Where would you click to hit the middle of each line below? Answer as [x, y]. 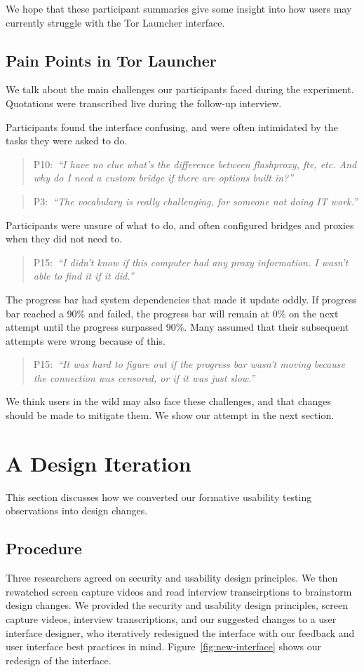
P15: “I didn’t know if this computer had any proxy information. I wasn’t [191, 262]
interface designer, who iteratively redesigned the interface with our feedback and [180, 632]
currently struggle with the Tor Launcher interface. [115, 22]
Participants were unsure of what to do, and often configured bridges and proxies [180, 225]
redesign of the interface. [59, 660]
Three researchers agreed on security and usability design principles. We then [172, 578]
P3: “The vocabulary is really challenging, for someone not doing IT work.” [195, 201]
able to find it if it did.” [83, 276]
